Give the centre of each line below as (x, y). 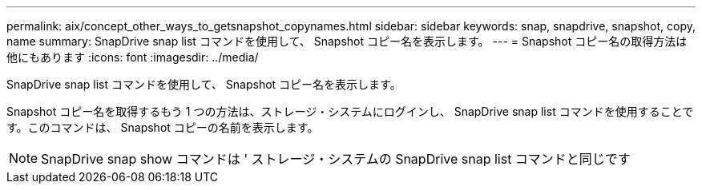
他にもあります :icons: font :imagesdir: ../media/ (133, 57)
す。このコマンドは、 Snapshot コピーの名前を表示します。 (163, 127)
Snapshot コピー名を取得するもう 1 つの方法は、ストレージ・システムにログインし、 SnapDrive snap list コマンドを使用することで (350, 111)
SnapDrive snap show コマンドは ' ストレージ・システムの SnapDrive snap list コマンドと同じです (336, 159)
